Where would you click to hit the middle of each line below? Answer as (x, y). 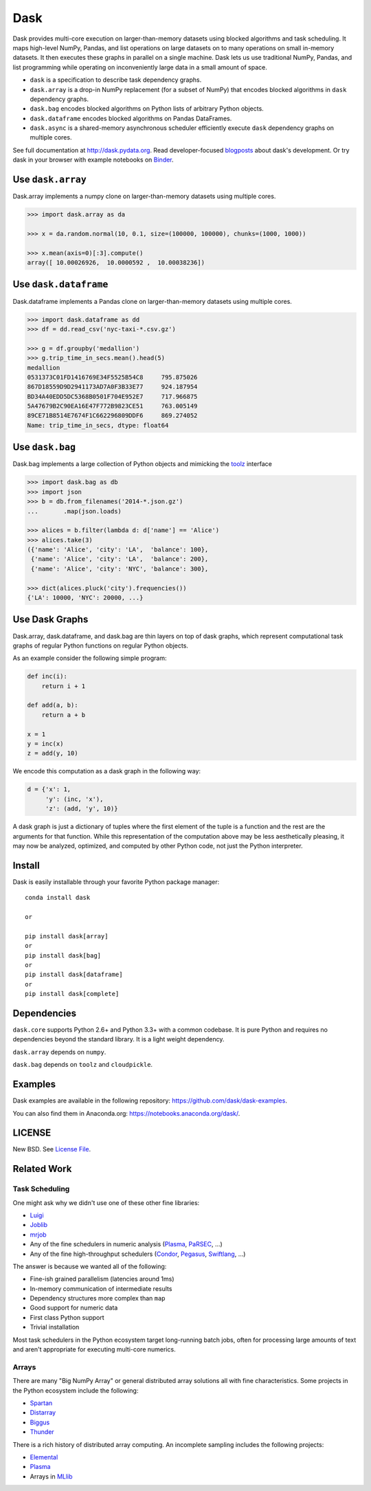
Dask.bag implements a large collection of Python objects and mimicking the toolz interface (143, 464)
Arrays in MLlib (51, 1476)
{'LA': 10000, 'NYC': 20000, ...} (85, 598)
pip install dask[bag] (63, 955)
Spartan (41, 1403)
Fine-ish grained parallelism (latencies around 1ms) (102, 1279)
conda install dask (58, 898)
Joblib (39, 1225)
